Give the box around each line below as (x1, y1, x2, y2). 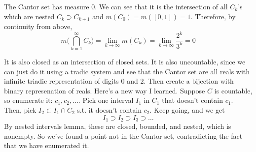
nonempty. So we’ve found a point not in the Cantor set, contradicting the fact (4, 130, 243, 141)
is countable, (214, 85, 253, 95)
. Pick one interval (78, 95, 134, 105)
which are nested (4, 11, 55, 21)
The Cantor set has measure (4, 1, 89, 11)
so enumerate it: (4, 95, 53, 105)
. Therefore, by (190, 11, 236, 21)
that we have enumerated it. (4, 140, 89, 151)
